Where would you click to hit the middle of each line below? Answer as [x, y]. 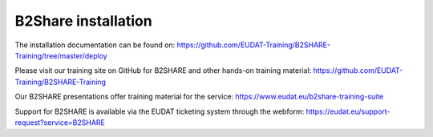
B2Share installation [83, 21]
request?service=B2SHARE [60, 122]
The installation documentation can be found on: [95, 45]
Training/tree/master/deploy [61, 55]
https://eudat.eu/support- [348, 111]
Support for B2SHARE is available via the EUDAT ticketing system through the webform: [160, 111]
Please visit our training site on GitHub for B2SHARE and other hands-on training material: [163, 71]
